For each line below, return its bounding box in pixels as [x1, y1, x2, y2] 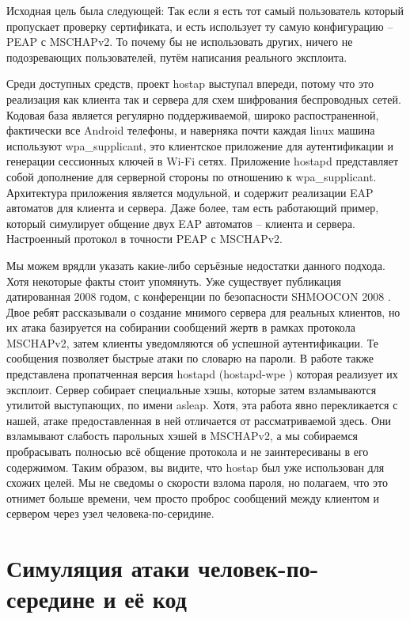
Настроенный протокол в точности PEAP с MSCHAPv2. [6, 230, 283, 247]
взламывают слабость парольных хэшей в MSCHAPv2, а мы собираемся [6, 427, 359, 444]
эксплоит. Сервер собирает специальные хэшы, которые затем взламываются [6, 381, 377, 397]
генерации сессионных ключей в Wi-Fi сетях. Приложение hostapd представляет [6, 153, 399, 169]
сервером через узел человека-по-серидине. [6, 505, 214, 522]
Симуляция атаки [6, 552, 190, 584]
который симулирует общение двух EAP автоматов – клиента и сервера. [6, 215, 355, 231]
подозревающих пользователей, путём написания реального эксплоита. [6, 48, 347, 65]
